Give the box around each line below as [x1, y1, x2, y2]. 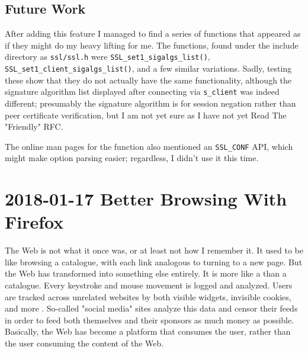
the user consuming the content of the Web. [5, 337, 164, 349]
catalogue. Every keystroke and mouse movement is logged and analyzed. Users [5, 279, 293, 291]
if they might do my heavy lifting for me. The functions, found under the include [5, 38, 299, 51]
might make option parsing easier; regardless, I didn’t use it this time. [5, 152, 259, 164]
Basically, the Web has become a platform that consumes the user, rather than [5, 325, 291, 338]
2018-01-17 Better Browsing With [5, 187, 287, 211]
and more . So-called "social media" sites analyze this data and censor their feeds [5, 302, 298, 315]
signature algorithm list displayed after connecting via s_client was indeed [5, 85, 280, 98]
